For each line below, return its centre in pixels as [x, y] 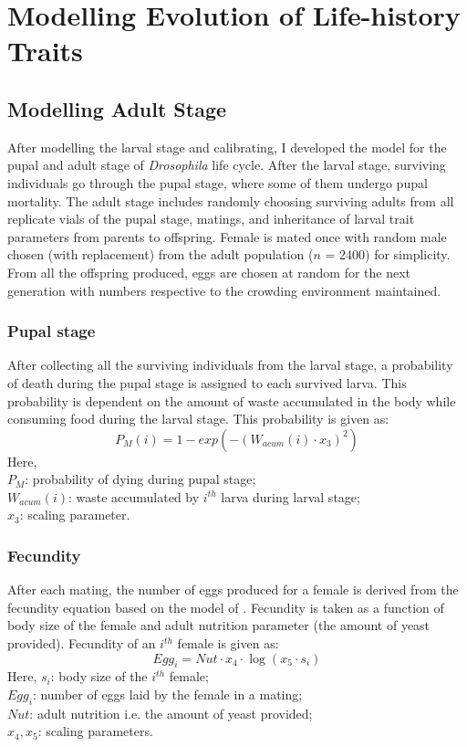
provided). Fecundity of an [82, 643]
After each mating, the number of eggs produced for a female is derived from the [233, 589]
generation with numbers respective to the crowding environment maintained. [224, 290]
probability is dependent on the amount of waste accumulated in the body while [232, 400]
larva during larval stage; [291, 496]
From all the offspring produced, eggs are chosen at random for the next [209, 272]
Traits [45, 51]
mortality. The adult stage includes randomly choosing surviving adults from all [231, 200]
